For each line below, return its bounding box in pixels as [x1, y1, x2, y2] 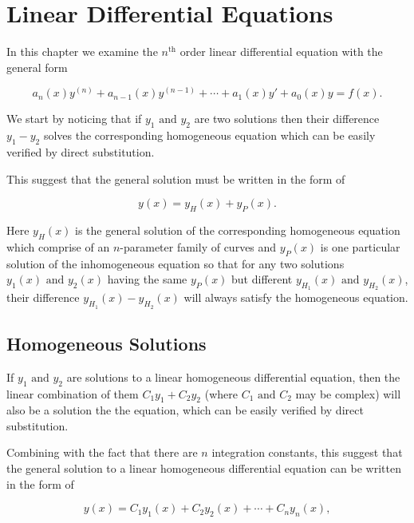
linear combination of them [6, 385, 139, 402]
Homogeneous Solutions [6, 331, 207, 355]
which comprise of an [6, 238, 110, 255]
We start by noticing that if [6, 110, 142, 127]
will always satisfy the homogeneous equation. [183, 289, 408, 306]
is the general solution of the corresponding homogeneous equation [75, 221, 400, 238]
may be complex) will [295, 385, 401, 402]
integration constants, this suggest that [211, 444, 403, 461]
